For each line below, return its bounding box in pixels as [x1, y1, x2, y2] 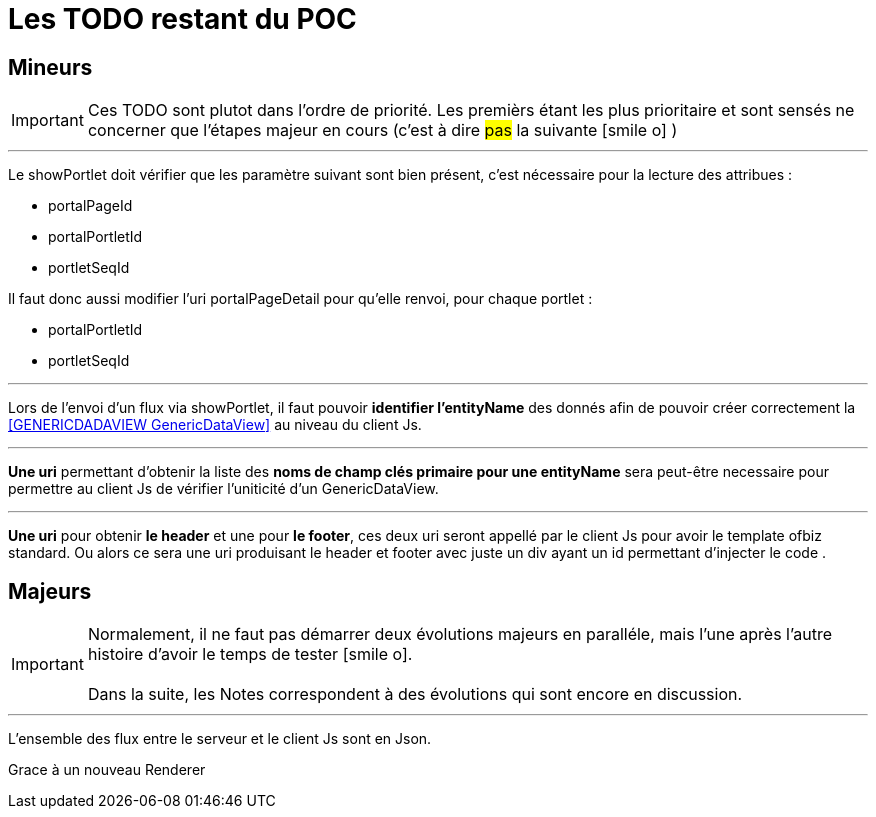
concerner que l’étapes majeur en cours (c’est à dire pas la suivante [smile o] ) [87, 120, 678, 141]
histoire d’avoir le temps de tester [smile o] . [87, 644, 413, 665]
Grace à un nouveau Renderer [8, 761, 206, 779]
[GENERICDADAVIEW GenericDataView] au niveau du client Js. [8, 416, 422, 434]
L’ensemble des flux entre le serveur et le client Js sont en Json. [8, 730, 432, 748]
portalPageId [48, 197, 133, 215]
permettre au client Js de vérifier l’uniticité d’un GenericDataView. [8, 480, 439, 498]
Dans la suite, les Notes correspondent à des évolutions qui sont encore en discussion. [87, 684, 743, 705]
